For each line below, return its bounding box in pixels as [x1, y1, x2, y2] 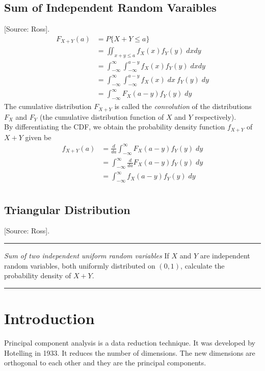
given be [25, 131, 51, 142]
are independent [200, 250, 250, 260]
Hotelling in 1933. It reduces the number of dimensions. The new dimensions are [4, 347, 255, 358]
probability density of [4, 270, 71, 281]
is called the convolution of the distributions [114, 101, 252, 112]
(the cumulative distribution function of [39, 111, 164, 122]
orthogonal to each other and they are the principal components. [4, 357, 206, 368]
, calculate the [180, 260, 225, 271]
